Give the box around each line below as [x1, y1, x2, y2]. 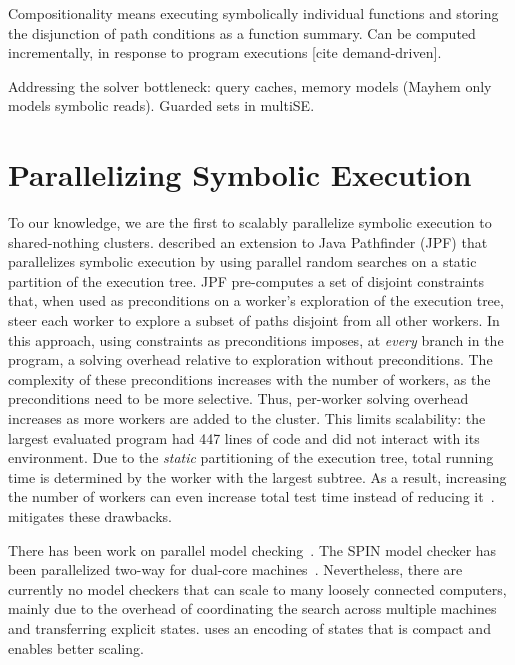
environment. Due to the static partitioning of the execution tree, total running [8, 447, 494, 468]
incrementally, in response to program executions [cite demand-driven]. [8, 42, 442, 63]
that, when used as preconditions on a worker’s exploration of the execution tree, [8, 290, 504, 311]
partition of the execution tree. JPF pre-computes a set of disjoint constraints [8, 270, 484, 291]
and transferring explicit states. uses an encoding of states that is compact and [8, 617, 491, 638]
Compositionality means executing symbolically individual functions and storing [8, 3, 499, 23]
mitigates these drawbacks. [8, 506, 172, 526]
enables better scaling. [8, 637, 144, 658]
